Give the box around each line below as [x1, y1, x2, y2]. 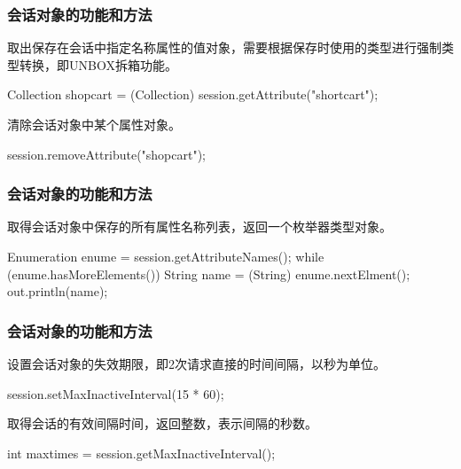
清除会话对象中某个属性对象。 [7, 115, 181, 133]
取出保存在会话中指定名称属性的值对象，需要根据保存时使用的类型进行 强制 [7, 38, 441, 57]
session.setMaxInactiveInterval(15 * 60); [7, 384, 224, 403]
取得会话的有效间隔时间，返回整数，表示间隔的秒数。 [7, 414, 317, 433]
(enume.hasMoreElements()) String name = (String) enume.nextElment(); [7, 264, 410, 283]
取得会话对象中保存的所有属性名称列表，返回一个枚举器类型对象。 [7, 217, 392, 236]
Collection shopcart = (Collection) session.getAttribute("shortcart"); [7, 85, 379, 104]
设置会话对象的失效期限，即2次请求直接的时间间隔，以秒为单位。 [7, 355, 386, 372]
